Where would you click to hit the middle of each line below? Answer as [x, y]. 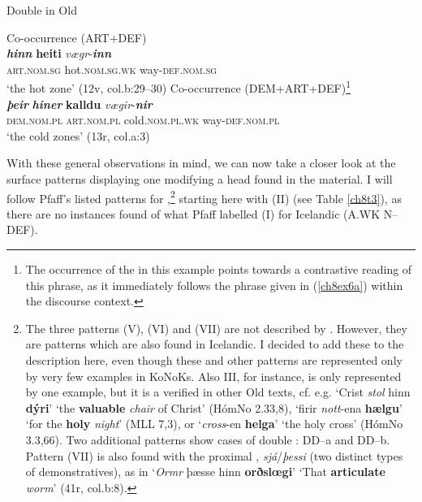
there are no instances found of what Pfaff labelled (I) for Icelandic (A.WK [194, 213]
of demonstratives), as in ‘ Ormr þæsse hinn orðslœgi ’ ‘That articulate [205, 472]
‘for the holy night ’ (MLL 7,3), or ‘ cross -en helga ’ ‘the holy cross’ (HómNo [214, 424]
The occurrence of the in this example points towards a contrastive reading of [219, 269]
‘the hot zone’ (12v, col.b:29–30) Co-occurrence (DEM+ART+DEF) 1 [179, 87]
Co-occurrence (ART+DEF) [77, 37]
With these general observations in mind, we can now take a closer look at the [201, 163]
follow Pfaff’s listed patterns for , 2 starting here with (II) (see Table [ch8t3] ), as [204, 197]
